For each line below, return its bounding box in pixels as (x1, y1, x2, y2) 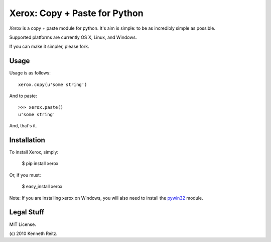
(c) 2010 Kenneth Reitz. (9, 230, 58, 236)
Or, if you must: (9, 172, 41, 178)
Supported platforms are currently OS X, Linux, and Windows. (9, 34, 138, 40)
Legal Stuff (9, 208, 45, 216)
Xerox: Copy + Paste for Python (9, 8, 144, 19)
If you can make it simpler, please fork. (9, 43, 90, 50)
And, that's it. (9, 123, 37, 129)
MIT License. (9, 221, 36, 227)
